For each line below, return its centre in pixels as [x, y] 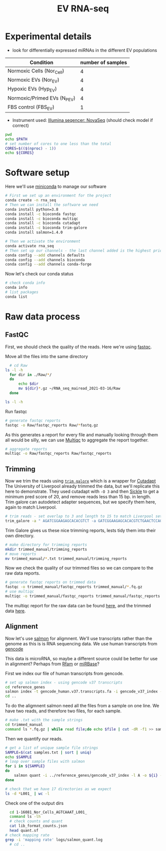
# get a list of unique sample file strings [52, 748]
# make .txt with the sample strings [44, 720]
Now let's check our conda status [39, 274]
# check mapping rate [27, 835]
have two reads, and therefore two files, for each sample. [63, 711]
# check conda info [25, 283]
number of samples [104, 62]
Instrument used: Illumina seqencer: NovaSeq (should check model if [83, 120]
